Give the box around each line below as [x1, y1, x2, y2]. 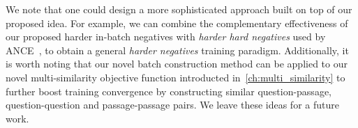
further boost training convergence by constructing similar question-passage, [6, 83, 331, 98]
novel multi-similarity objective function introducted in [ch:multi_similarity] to [6, 70, 345, 84]
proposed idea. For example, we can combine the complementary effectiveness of [6, 15, 348, 30]
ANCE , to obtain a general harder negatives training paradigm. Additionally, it [6, 42, 349, 57]
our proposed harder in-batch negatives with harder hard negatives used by [6, 29, 326, 44]
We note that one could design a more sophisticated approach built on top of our [6, 2, 352, 16]
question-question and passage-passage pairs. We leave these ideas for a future [6, 97, 339, 112]
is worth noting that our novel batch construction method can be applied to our [6, 56, 348, 71]
